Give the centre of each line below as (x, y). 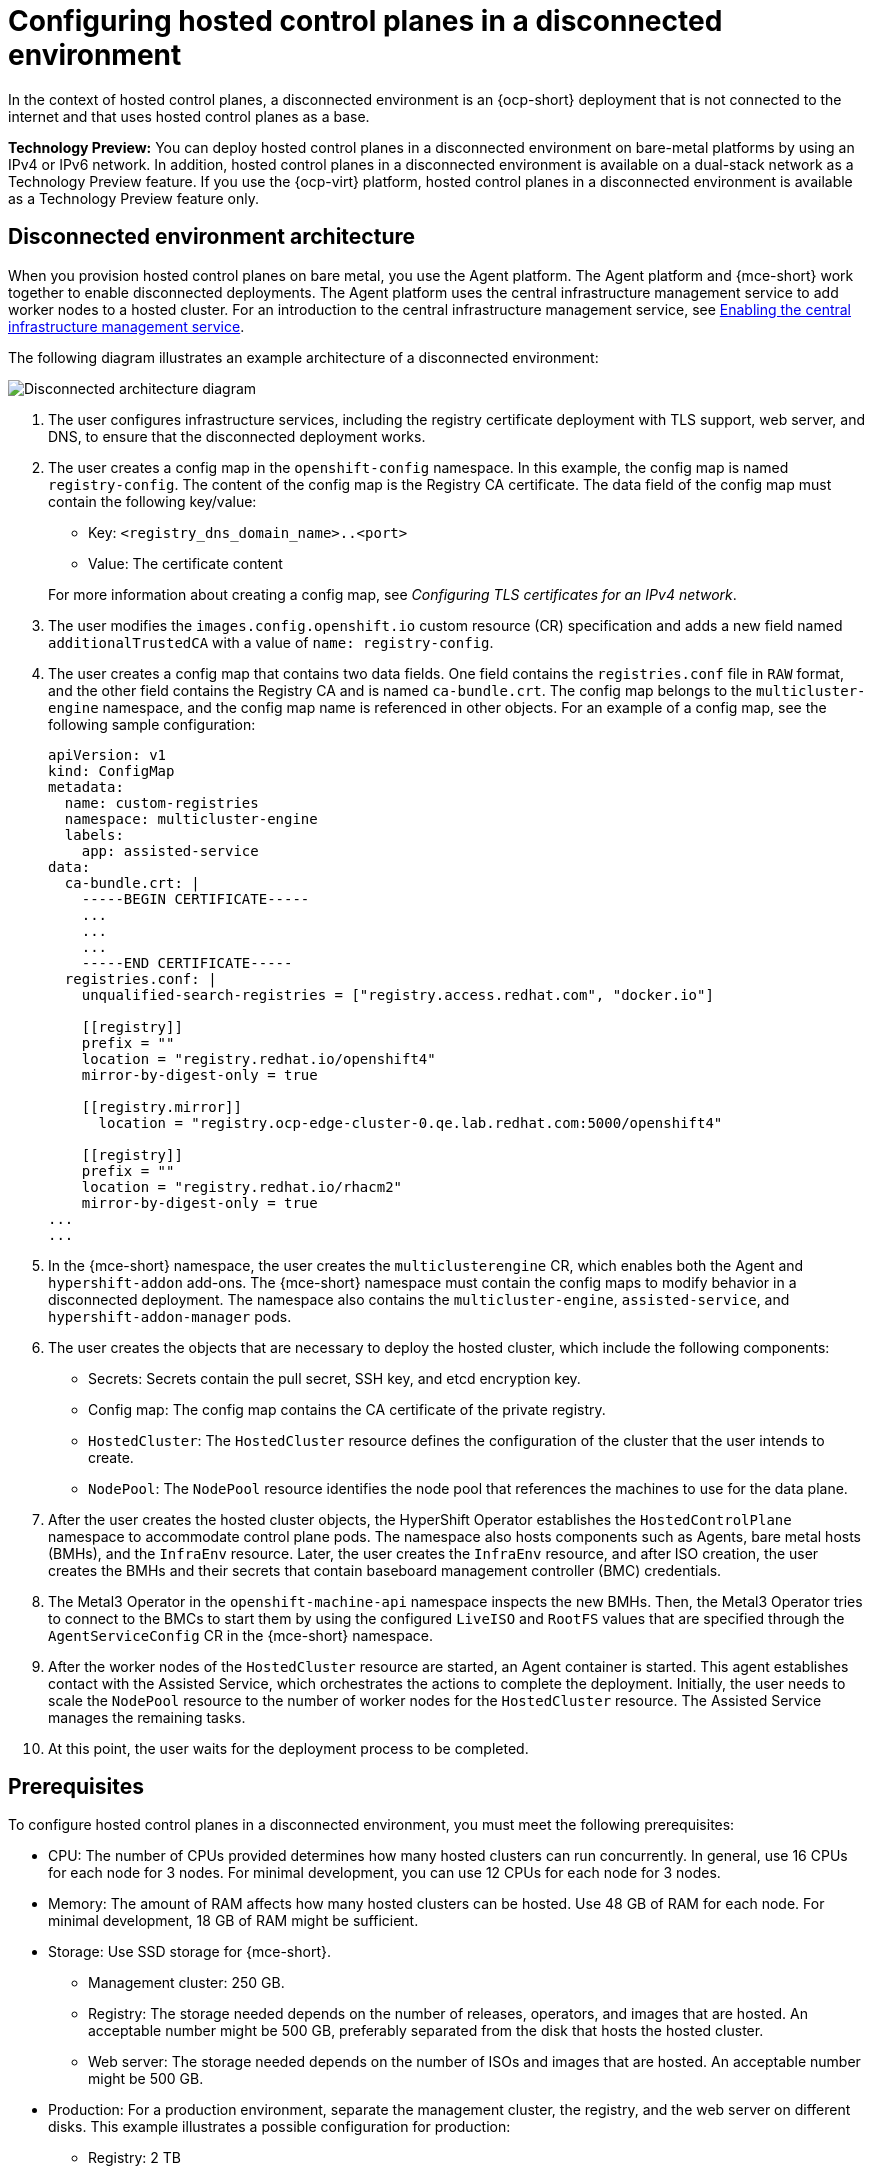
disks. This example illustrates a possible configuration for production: (279, 2127)
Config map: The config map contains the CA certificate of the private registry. (347, 1409)
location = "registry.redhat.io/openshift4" (258, 1058)
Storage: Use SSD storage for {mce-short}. (189, 1952)
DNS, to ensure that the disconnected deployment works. (237, 436)
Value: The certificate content (185, 563)
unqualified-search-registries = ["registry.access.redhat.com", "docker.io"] (397, 994)
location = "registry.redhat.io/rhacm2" (242, 1186)
